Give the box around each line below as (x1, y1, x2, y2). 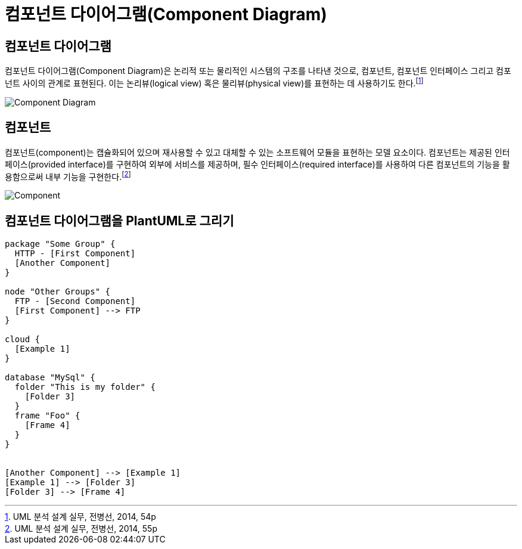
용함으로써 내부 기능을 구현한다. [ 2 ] (5, 169, 131, 182)
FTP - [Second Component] (14, 296, 136, 306)
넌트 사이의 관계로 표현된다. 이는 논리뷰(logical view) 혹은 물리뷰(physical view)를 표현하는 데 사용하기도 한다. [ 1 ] (5, 76, 424, 88)
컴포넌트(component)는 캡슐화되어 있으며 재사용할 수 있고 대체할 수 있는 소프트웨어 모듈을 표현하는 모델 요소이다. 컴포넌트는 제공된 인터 (5, 147, 510, 157)
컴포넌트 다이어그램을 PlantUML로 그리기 (5, 213, 234, 228)
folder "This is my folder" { (14, 382, 156, 392)
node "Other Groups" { (5, 287, 111, 297)
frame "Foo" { (14, 411, 80, 421)
